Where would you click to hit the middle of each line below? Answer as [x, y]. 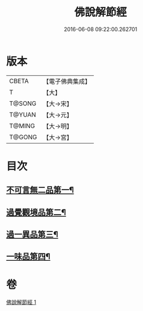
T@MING [22, 126]
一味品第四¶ [28, 257]
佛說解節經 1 [21, 302]
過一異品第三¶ [32, 235]
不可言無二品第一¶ [40, 190]
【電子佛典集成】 [67, 81]
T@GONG [23, 137]
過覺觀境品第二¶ [36, 212]
